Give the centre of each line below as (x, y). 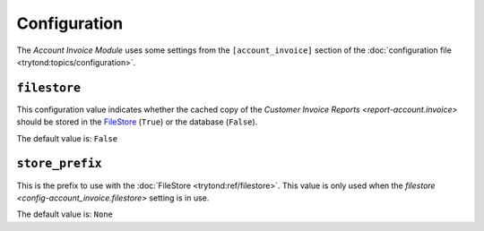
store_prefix (59, 164)
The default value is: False (67, 138)
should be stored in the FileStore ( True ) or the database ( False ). (137, 122)
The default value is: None (65, 214)
